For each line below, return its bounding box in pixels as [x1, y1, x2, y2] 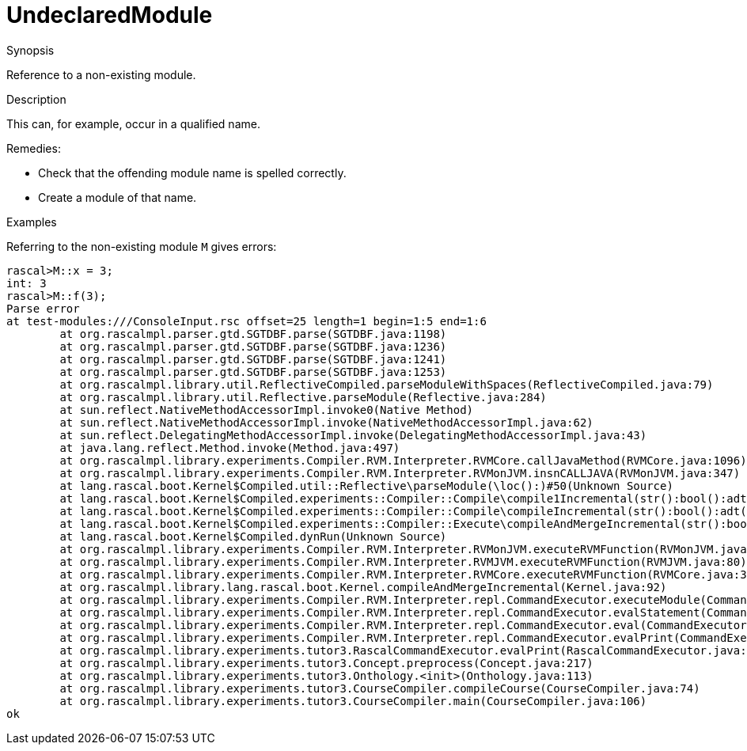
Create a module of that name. [38, 190, 197, 204]
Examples [6, 214, 57, 229]
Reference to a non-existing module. [6, 67, 196, 82]
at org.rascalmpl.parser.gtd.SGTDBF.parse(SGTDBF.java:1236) [59, 339, 447, 353]
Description [6, 92, 66, 106]
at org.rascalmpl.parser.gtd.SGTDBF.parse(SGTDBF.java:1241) [59, 352, 447, 366]
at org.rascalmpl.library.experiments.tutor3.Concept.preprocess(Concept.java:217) [59, 656, 593, 669]
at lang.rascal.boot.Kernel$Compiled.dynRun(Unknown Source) [59, 529, 447, 543]
